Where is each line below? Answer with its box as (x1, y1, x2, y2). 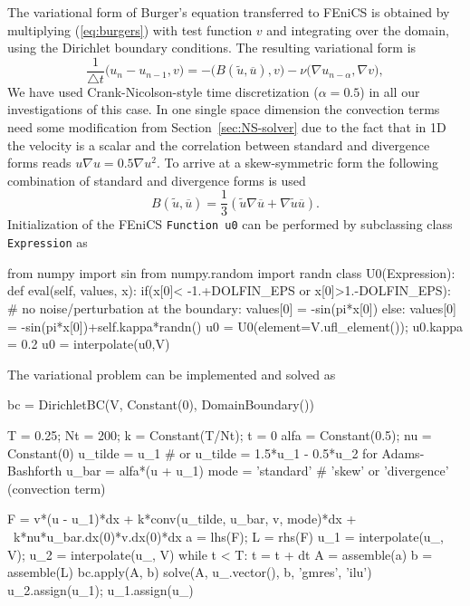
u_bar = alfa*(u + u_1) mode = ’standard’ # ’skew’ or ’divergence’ (65, 461, 449, 480)
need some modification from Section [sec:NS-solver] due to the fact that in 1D (7, 118, 446, 137)
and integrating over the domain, (266, 20, 449, 39)
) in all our (360, 82, 420, 101)
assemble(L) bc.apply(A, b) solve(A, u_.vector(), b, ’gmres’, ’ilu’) (7, 563, 372, 582)
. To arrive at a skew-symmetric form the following (156, 153, 438, 172)
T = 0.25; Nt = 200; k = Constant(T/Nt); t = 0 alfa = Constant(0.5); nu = (7, 425, 432, 444)
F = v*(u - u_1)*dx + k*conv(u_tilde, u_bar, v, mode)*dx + (7, 509, 357, 528)
